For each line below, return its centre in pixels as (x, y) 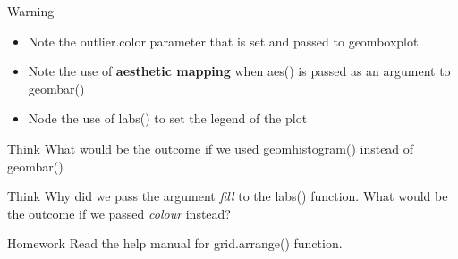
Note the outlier (72, 41)
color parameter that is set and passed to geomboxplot (269, 41)
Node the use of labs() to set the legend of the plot (168, 118)
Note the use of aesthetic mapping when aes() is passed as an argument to (239, 71)
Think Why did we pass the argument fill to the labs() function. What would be (228, 196)
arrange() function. (290, 243)
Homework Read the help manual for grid (122, 243)
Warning (31, 11)
